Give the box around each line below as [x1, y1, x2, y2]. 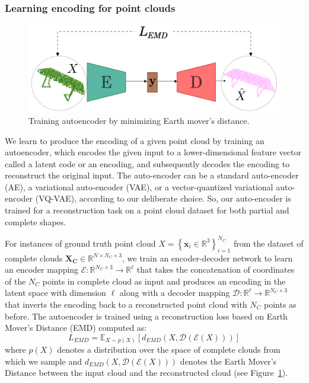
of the [5, 275, 26, 287]
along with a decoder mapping [119, 286, 230, 299]
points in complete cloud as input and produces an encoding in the [42, 275, 286, 287]
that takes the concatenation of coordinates [136, 263, 295, 276]
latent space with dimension [5, 286, 106, 299]
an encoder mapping [5, 263, 79, 276]
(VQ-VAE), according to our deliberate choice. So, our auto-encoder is [35, 192, 291, 205]
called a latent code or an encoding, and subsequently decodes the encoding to [5, 157, 290, 170]
